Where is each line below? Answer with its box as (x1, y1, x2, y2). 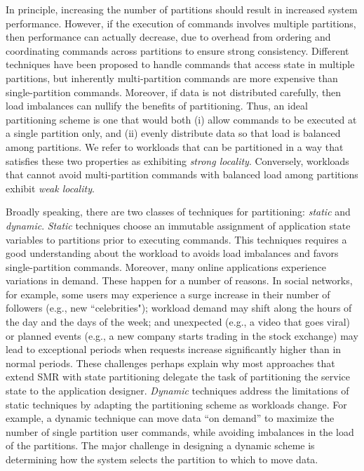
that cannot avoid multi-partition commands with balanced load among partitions (6, 167, 358, 182)
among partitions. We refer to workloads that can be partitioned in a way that (6, 139, 344, 154)
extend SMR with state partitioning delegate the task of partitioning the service (6, 369, 350, 384)
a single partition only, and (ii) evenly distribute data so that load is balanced (6, 126, 341, 140)
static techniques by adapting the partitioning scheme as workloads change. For (6, 397, 347, 411)
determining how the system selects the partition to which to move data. (6, 452, 318, 466)
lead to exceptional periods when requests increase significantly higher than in (6, 342, 342, 357)
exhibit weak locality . (6, 180, 95, 195)
